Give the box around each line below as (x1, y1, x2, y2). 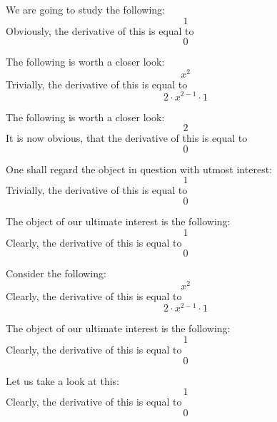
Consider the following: (6, 266, 106, 281)
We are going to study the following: (6, 2, 165, 16)
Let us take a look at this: (6, 373, 119, 388)
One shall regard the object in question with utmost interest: (6, 161, 272, 176)
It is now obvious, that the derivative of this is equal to (6, 130, 248, 145)
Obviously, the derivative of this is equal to (6, 23, 194, 38)
